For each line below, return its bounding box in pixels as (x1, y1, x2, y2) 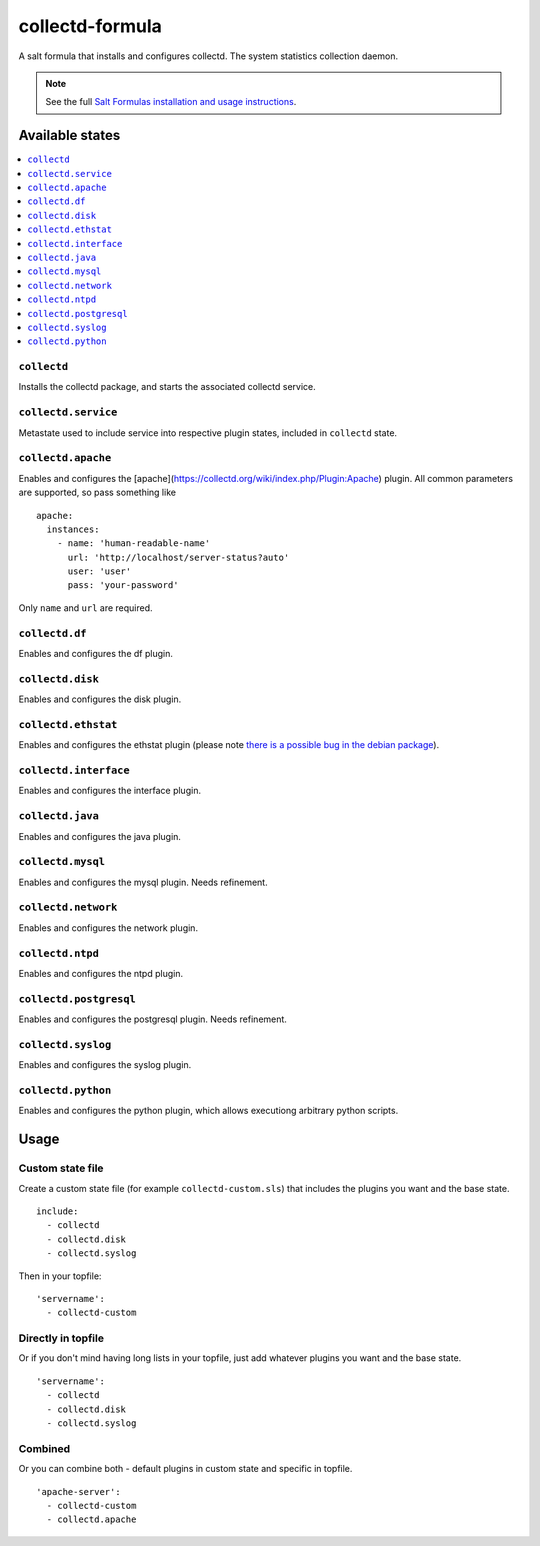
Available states (18, 127, 121, 144)
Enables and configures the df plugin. (18, 648, 174, 659)
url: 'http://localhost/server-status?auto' (67, 551, 290, 563)
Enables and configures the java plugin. (18, 830, 182, 842)
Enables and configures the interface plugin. (18, 785, 202, 797)
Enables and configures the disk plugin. (18, 693, 182, 705)
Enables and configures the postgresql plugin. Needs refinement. (18, 1013, 287, 1025)
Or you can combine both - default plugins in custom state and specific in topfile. (18, 1463, 353, 1475)
